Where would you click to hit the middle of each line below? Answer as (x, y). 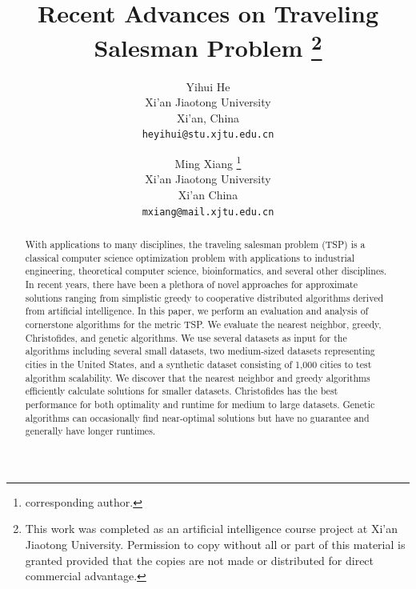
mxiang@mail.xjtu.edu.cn (208, 212)
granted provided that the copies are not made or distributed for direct (200, 560)
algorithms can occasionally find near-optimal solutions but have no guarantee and (197, 417)
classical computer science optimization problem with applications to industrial (190, 257)
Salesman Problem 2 (208, 46)
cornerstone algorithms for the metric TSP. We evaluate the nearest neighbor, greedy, (203, 324)
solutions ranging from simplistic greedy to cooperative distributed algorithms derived (204, 297)
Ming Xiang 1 (208, 162)
